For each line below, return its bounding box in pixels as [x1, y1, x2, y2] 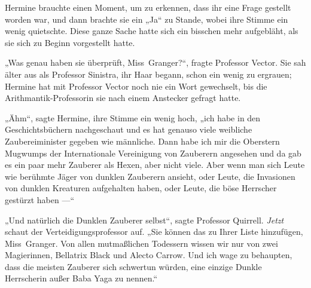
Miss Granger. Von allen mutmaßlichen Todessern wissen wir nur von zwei [5, 237, 278, 249]
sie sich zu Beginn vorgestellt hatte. [5, 36, 135, 48]
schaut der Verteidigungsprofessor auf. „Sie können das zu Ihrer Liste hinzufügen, [5, 225, 303, 238]
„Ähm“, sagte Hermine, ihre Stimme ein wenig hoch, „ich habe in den [5, 111, 261, 124]
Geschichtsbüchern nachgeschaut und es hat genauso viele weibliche [5, 123, 252, 136]
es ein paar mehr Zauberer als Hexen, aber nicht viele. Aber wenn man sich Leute [5, 158, 305, 171]
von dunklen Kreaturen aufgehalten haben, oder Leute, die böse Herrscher [5, 182, 277, 194]
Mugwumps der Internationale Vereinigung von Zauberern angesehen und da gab [5, 146, 301, 159]
